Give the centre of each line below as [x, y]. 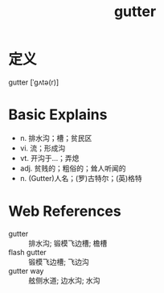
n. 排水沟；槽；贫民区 [56, 138]
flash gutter [27, 252]
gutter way [26, 270]
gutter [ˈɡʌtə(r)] [34, 82]
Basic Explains [58, 115]
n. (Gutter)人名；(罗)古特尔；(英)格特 [81, 178]
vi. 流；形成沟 [43, 148]
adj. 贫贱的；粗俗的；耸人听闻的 [73, 168]
